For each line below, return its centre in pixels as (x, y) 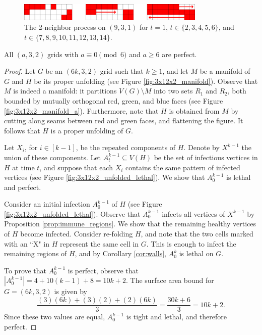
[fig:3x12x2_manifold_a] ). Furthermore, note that (81, 110)
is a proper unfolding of (87, 130)
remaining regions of (36, 253)
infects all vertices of (193, 213)
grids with (63, 54)
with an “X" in (27, 243)
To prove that (25, 270)
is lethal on (196, 253)
